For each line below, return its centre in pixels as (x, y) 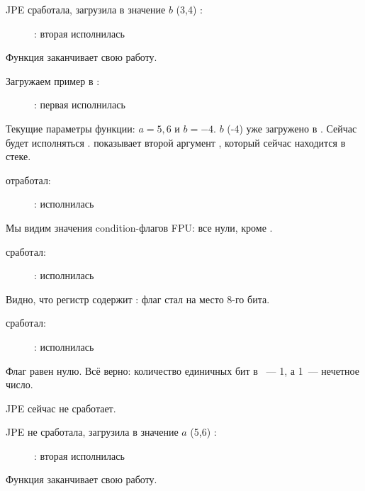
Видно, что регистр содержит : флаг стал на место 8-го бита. (138, 299)
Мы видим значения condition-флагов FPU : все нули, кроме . (139, 227)
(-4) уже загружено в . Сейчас (292, 128)
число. (19, 384)
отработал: (28, 180)
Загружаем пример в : (53, 80)
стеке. (18, 156)
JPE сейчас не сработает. (61, 408)
